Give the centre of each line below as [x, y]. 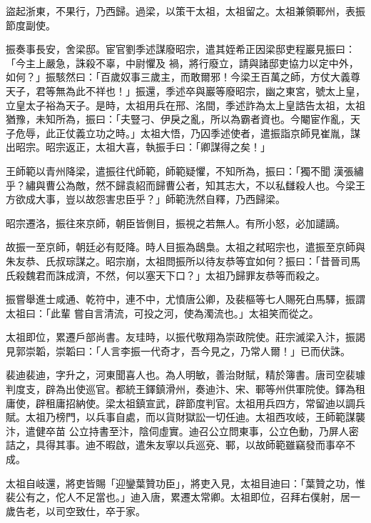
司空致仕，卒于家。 [100, 510]
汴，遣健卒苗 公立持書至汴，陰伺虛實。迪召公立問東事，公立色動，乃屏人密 [182, 430]
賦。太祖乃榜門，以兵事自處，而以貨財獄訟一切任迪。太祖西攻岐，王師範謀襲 [185, 417]
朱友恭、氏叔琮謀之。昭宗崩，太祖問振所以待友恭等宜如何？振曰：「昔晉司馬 [183, 260]
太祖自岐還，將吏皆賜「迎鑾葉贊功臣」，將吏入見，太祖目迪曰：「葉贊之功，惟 [185, 483]
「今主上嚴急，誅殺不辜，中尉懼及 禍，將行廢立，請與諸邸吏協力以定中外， [182, 63]
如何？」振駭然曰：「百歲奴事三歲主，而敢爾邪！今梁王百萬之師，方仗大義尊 [183, 77]
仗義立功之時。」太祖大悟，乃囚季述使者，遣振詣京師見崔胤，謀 [213, 133]
